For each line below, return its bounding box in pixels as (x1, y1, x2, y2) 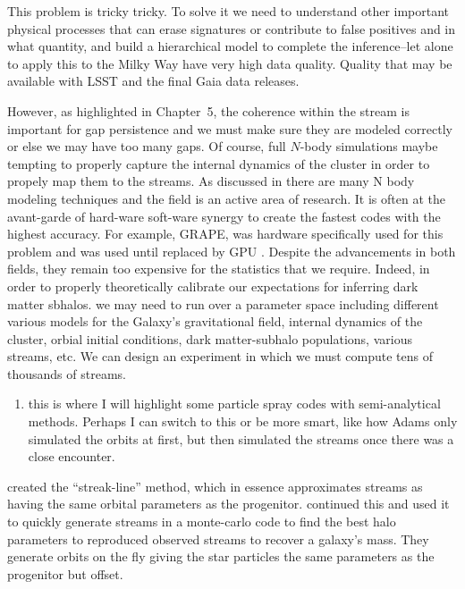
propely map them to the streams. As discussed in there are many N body (7, 172, 415, 190)
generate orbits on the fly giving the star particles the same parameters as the (7, 547, 435, 566)
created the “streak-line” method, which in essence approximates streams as (7, 476, 423, 495)
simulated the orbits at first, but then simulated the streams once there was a (28, 429, 454, 448)
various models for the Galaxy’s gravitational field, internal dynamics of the (7, 312, 423, 331)
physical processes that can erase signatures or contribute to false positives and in (7, 19, 456, 38)
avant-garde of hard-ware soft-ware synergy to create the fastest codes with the (7, 206, 441, 225)
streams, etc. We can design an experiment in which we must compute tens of (7, 347, 433, 366)
